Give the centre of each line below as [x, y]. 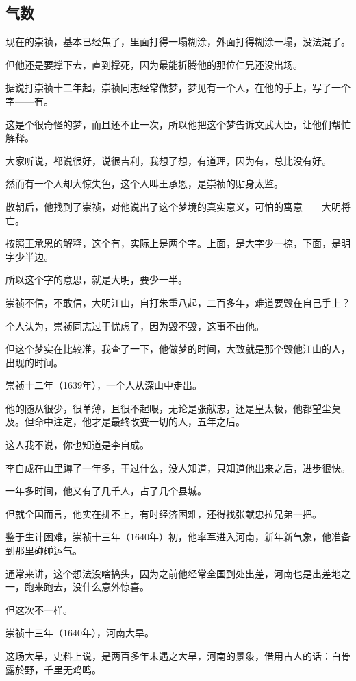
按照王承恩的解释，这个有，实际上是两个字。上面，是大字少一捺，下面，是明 [178, 243]
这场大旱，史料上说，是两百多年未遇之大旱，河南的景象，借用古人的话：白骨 [178, 656]
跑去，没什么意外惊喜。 [96, 587]
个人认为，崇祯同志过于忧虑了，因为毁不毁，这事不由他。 [135, 325]
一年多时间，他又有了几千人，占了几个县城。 [106, 491]
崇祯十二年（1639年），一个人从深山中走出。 [104, 385]
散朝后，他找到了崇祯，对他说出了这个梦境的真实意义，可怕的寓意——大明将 [178, 206]
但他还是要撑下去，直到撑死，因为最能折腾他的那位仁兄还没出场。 [154, 64]
